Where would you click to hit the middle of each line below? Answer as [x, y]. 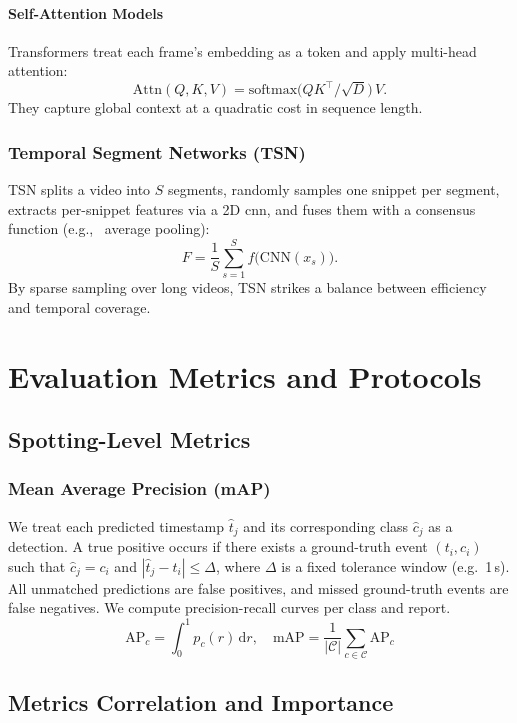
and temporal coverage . [79, 306]
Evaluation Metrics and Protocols [245, 375]
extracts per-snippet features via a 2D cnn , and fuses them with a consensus [242, 208]
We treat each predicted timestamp [116, 525]
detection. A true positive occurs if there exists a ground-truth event [218, 546]
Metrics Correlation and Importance [201, 702]
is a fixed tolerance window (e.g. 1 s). [395, 565]
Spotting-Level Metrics [129, 439]
